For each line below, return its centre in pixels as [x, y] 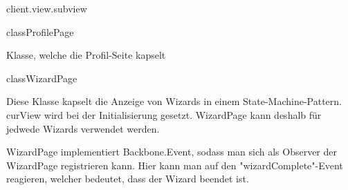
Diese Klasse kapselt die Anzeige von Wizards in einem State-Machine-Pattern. [174, 101]
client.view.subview [47, 8]
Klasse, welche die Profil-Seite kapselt [86, 55]
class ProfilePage [40, 31]
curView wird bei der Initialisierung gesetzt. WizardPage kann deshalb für [164, 114]
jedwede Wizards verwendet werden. [83, 128]
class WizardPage [42, 78]
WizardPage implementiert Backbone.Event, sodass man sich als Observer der [172, 152]
